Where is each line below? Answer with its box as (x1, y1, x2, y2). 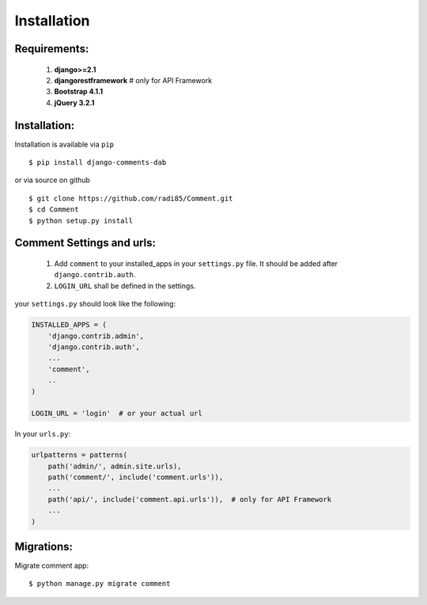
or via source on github (14, 175, 91, 185)
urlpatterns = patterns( (31, 451, 128, 459)
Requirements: (14, 42, 89, 55)
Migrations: (14, 540, 74, 554)
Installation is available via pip (14, 139, 115, 149)
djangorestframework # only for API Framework (54, 75, 213, 85)
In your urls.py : (14, 429, 71, 439)
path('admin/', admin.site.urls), (47, 462, 182, 470)
